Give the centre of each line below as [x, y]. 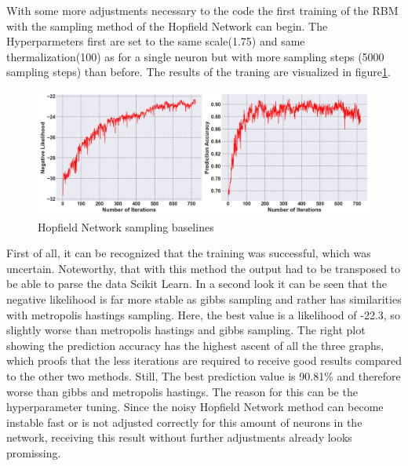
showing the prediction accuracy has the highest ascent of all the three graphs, [195, 345]
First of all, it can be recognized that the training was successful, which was [189, 253]
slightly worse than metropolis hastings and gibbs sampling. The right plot [186, 330]
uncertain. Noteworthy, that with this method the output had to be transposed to [204, 268]
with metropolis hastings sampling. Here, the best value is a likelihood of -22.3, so [203, 314]
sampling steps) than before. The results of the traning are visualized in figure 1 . [199, 72]
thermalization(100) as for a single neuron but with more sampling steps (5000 [195, 56]
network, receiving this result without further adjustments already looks [179, 437]
